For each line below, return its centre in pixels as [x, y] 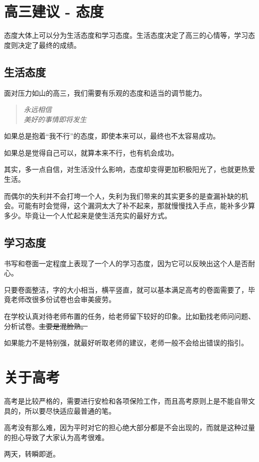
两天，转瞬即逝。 [32, 454]
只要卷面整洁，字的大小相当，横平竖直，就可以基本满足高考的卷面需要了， [126, 289]
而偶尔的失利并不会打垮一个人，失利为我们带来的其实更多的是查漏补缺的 [123, 196]
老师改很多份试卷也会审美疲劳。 [63, 299]
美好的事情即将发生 [55, 119]
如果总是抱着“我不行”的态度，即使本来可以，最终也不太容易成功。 [112, 136]
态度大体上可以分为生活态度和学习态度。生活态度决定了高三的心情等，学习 [126, 35]
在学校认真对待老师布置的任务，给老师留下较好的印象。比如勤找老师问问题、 [129, 316]
